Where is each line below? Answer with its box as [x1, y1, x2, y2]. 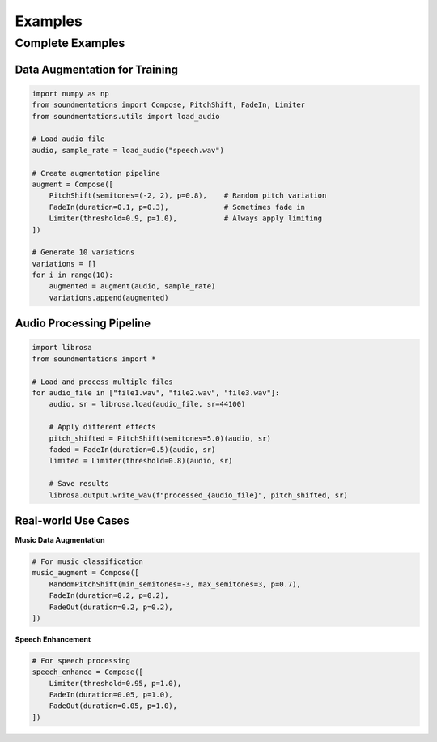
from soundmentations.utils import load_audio [32, 112, 220, 121]
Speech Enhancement [15, 634, 91, 644]
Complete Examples [15, 36, 125, 50]
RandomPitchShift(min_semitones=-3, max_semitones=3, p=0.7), [49, 579, 301, 589]
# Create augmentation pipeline [32, 168, 161, 177]
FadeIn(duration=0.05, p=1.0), [49, 690, 173, 700]
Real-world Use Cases [15, 514, 129, 527]
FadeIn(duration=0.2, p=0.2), [49, 591, 169, 600]
